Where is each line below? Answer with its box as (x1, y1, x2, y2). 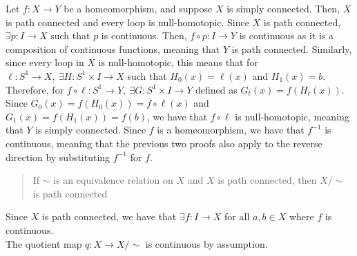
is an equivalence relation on (53, 173, 173, 187)
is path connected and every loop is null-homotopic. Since (6, 14, 249, 29)
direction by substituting (6, 149, 110, 164)
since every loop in (6, 55, 84, 70)
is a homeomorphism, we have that (157, 122, 305, 137)
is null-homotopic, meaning (235, 109, 349, 123)
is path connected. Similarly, (231, 41, 352, 56)
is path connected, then (218, 173, 317, 187)
